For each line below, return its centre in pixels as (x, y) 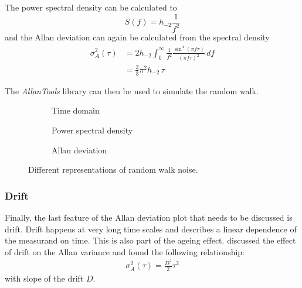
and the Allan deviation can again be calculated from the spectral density (137, 37)
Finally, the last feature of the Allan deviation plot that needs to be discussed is (149, 217)
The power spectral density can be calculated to (91, 7)
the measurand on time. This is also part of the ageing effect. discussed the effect (150, 240)
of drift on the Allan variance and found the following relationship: (125, 251)
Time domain (76, 110)
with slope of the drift (44, 278)
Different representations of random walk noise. (113, 169)
